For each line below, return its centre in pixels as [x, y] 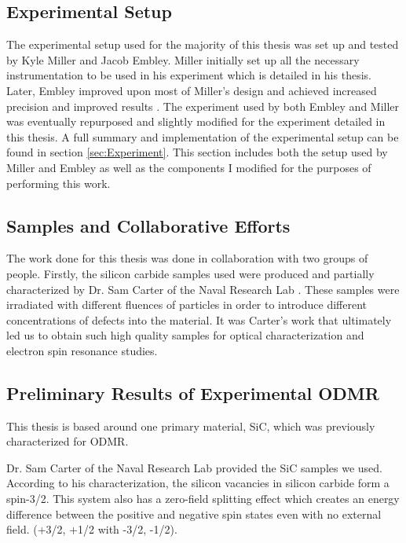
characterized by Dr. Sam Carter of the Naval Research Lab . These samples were [203, 289]
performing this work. [59, 183]
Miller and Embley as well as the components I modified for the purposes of [189, 167]
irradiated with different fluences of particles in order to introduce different [187, 305]
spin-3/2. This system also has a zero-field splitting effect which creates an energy [203, 499]
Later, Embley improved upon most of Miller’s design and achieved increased [192, 90]
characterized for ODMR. [68, 441]
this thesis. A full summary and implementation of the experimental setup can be [203, 136]
